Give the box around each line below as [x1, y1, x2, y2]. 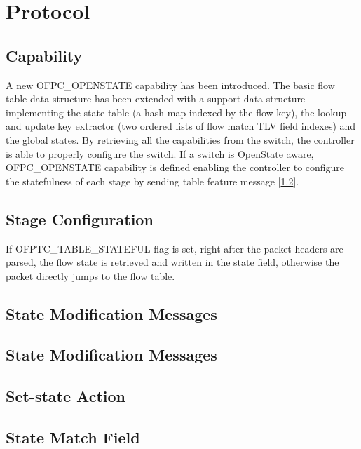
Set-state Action [6, 385, 125, 407]
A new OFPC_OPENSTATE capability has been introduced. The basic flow [6, 77, 335, 92]
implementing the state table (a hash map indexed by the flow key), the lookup [6, 105, 347, 119]
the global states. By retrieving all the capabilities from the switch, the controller [6, 132, 355, 147]
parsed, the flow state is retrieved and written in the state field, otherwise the [6, 255, 339, 269]
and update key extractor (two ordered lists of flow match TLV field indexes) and [6, 119, 356, 133]
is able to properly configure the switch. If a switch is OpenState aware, [6, 146, 314, 161]
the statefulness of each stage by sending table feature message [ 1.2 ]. [6, 173, 299, 188]
